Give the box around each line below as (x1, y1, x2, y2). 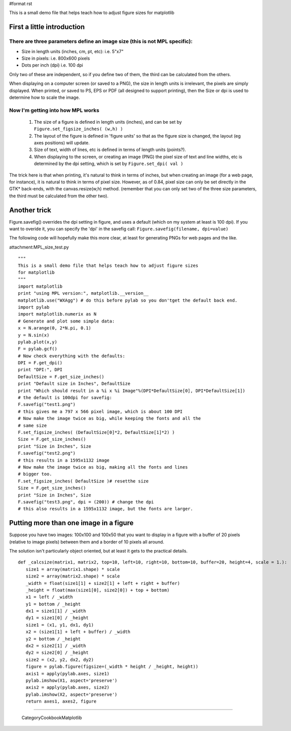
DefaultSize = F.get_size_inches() (18, 374, 105, 380)
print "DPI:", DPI (18, 367, 63, 373)
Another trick (9, 206, 52, 214)
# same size (18, 422, 47, 428)
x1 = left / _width (25, 594, 73, 600)
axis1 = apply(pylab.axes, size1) (25, 671, 110, 676)
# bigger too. (18, 471, 52, 477)
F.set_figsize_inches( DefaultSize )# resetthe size (18, 478, 149, 484)
